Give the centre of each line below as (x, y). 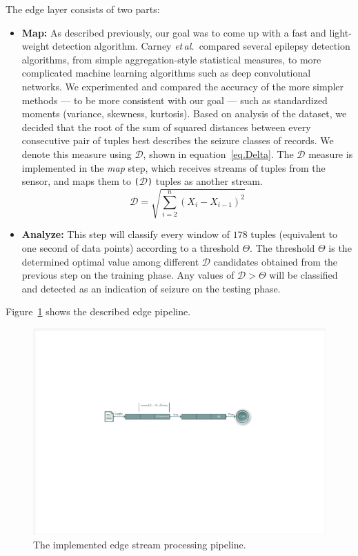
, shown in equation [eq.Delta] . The (218, 153)
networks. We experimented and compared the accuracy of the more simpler (183, 86)
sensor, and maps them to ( (80, 181)
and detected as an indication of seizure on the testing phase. (151, 288)
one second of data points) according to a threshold (130, 247)
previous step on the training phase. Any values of (128, 275)
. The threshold (282, 247)
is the (340, 247)
